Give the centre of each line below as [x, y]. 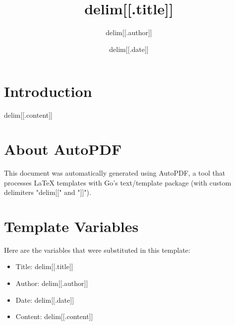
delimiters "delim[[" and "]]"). [48, 192]
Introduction [48, 91]
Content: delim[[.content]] [54, 316]
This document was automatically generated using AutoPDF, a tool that [115, 172]
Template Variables [71, 226]
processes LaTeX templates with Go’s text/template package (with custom [118, 182]
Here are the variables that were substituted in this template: [97, 250]
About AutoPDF [63, 149]
